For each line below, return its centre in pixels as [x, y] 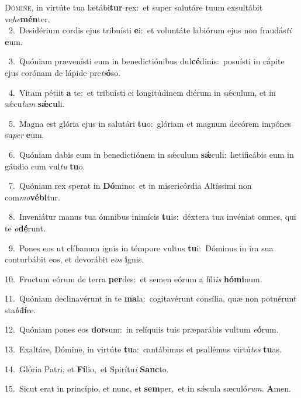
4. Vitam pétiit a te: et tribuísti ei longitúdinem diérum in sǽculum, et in [142, 92]
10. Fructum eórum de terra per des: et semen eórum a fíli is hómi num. [134, 278]
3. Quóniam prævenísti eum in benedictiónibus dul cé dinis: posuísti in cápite [146, 61]
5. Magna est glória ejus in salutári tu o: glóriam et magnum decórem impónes [150, 123]
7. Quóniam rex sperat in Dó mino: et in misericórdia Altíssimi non [130, 186]
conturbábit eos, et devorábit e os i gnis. [75, 259]
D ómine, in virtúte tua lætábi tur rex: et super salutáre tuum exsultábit [134, 7]
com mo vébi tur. [32, 197]
